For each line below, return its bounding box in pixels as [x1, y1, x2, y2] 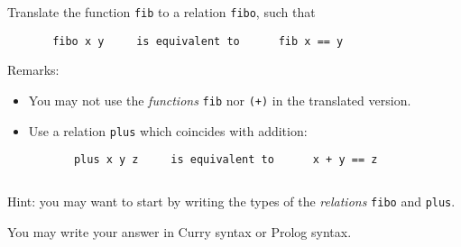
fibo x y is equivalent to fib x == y [52, 34, 344, 48]
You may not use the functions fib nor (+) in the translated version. [28, 90, 411, 109]
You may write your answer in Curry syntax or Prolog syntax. [7, 222, 352, 241]
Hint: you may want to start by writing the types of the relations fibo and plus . [7, 191, 456, 210]
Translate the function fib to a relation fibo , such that [7, 3, 316, 21]
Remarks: [7, 60, 60, 79]
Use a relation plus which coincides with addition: [28, 121, 308, 140]
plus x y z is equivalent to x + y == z [73, 153, 378, 167]
